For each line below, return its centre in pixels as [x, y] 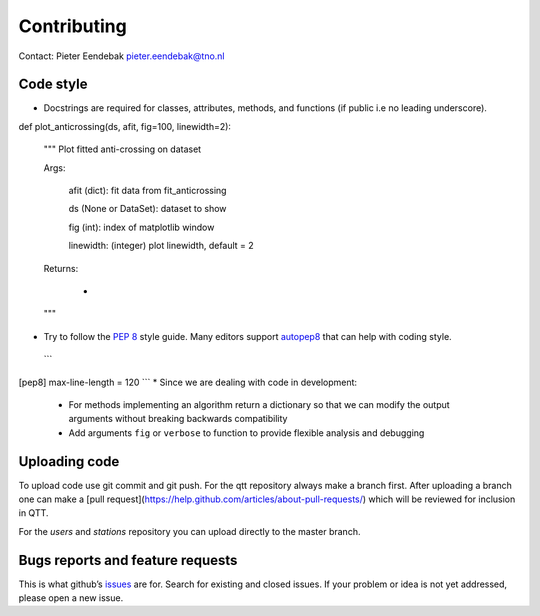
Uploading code [69, 461]
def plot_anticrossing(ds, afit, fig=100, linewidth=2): [125, 126]
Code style [53, 84]
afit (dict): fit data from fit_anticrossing [147, 191]
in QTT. [33, 513]
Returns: [61, 268]
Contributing [72, 26]
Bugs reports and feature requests [128, 560]
